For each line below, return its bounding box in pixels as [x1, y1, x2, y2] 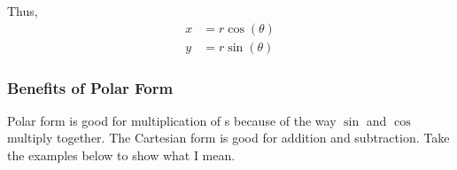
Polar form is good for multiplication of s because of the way [7, 111, 337, 129]
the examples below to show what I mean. [7, 146, 236, 165]
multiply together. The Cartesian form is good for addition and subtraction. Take [7, 128, 450, 147]
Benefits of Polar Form [7, 76, 174, 98]
